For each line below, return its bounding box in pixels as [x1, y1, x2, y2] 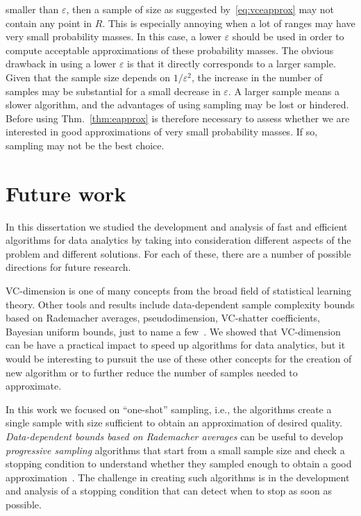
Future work [6, 178, 126, 207]
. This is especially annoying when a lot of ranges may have [102, 15, 355, 30]
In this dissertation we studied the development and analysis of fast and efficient [6, 219, 348, 233]
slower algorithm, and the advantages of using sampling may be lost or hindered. [6, 97, 349, 112]
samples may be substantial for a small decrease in [6, 83, 221, 98]
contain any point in [6, 15, 92, 30]
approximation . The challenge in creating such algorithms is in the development [6, 469, 350, 484]
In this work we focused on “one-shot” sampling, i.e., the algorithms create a [6, 401, 332, 416]
